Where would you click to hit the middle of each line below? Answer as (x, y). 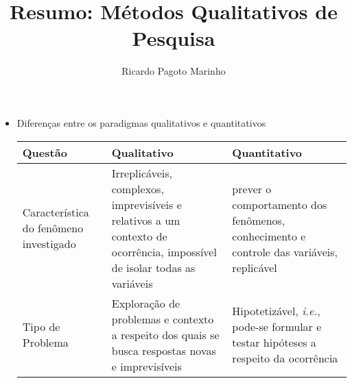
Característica (56, 212)
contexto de (139, 236)
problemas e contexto (163, 319)
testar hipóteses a (274, 342)
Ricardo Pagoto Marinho (174, 71)
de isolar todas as (153, 267)
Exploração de (146, 303)
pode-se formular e (277, 326)
